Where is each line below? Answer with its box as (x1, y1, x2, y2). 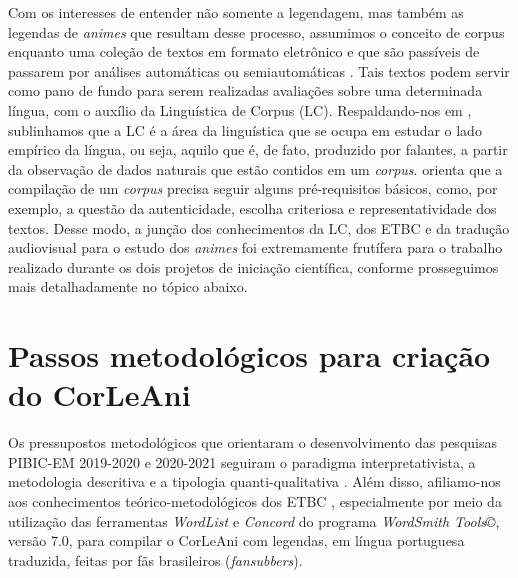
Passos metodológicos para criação (8, 335, 491, 376)
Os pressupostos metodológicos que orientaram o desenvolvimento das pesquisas (8, 432, 497, 453)
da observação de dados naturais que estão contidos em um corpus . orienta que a (8, 158, 503, 179)
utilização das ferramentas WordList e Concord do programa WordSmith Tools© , (8, 510, 500, 531)
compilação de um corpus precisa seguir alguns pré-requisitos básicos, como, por (8, 178, 498, 199)
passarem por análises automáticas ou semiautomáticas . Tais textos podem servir (8, 60, 510, 81)
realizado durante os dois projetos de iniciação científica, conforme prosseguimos (8, 256, 499, 277)
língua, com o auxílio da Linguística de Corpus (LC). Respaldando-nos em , (8, 99, 472, 120)
